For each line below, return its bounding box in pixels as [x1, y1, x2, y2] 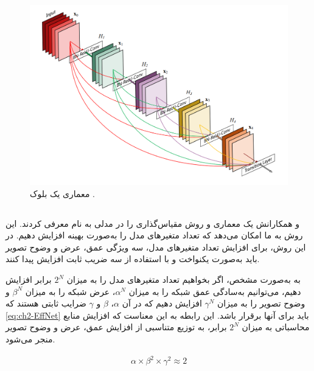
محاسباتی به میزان [242, 321, 310, 333]
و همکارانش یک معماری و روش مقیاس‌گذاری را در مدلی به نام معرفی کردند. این [5, 217, 300, 229]
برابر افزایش [5, 273, 52, 285]
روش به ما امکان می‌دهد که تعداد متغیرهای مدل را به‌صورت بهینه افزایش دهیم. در [5, 229, 303, 241]
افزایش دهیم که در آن [122, 297, 202, 310]
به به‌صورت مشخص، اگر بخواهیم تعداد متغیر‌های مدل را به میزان [66, 273, 301, 285]
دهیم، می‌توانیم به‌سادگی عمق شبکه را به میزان [128, 285, 301, 297]
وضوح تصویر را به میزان [217, 297, 305, 310]
